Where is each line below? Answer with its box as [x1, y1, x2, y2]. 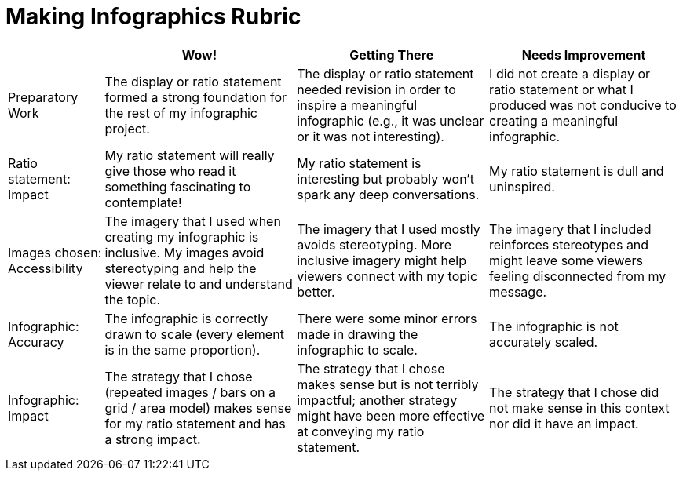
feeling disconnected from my [489, 268, 667, 284]
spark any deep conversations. [297, 186, 480, 202]
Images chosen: [8, 244, 102, 260]
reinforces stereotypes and [489, 236, 649, 253]
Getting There [349, 46, 434, 63]
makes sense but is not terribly [297, 376, 479, 392]
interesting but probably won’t [297, 170, 474, 187]
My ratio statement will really [104, 147, 275, 163]
